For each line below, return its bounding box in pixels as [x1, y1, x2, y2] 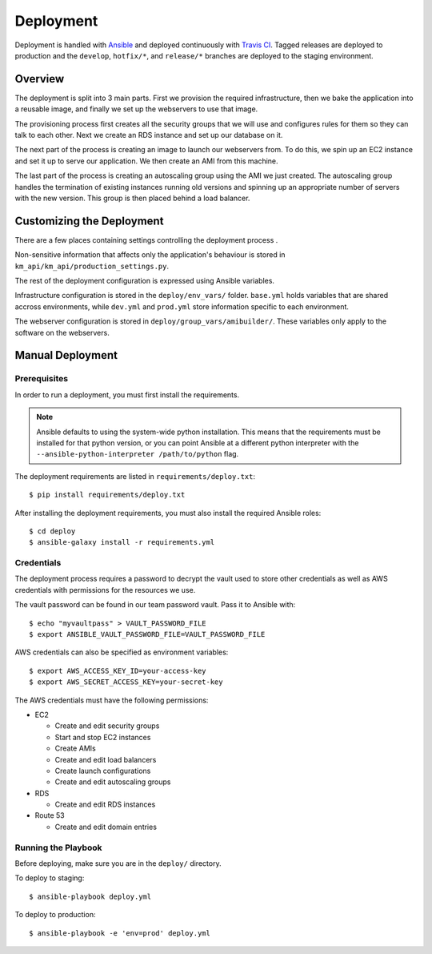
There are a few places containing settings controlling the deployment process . [14, 235, 278, 244]
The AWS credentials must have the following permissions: [14, 695, 209, 705]
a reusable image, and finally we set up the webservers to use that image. [14, 104, 258, 114]
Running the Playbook [14, 842, 102, 853]
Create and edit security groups [54, 721, 160, 731]
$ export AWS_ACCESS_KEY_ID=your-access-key [29, 666, 207, 675]
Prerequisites [14, 373, 68, 384]
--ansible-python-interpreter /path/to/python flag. [36, 449, 239, 459]
